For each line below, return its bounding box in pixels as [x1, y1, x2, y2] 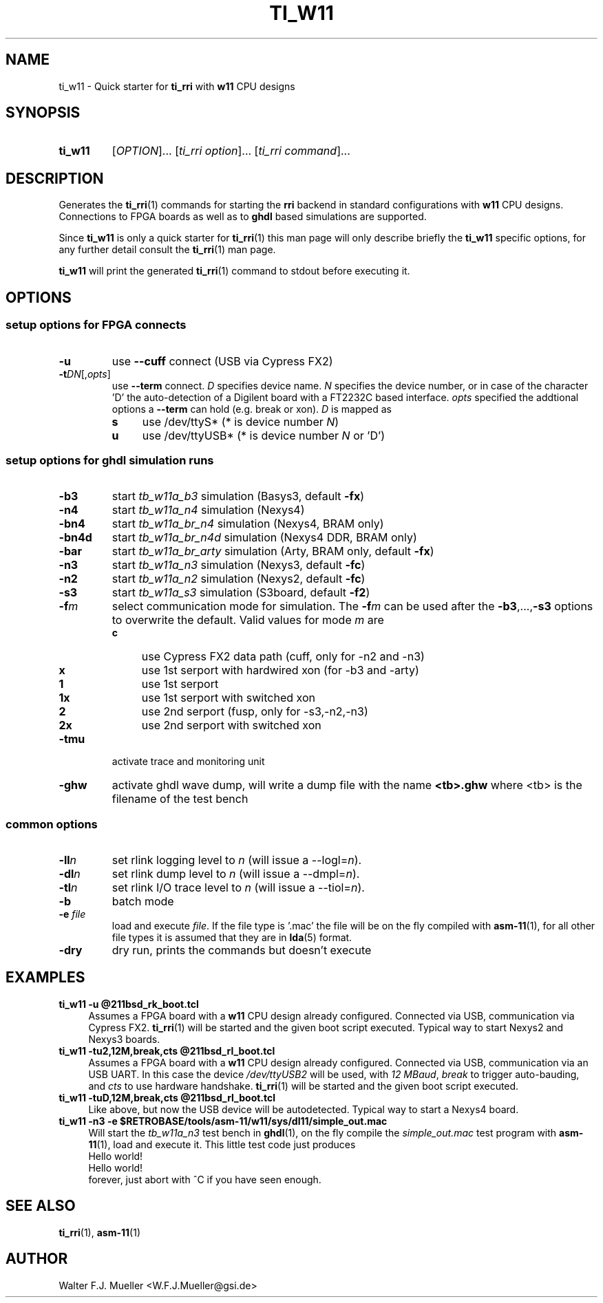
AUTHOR [6, 1250, 68, 1268]
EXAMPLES [6, 969, 85, 987]
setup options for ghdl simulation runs [6, 453, 214, 467]
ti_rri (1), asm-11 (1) [59, 1226, 140, 1238]
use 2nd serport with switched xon [141, 718, 321, 733]
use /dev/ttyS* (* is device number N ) [142, 414, 339, 429]
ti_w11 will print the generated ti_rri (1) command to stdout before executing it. [59, 265, 410, 277]
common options [6, 817, 98, 831]
